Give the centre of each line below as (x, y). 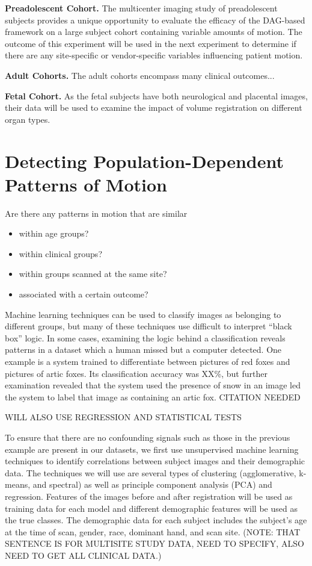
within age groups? (54, 233)
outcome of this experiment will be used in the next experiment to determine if (151, 43)
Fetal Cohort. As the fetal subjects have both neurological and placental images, (156, 95)
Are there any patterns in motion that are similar (96, 213)
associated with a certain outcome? (84, 294)
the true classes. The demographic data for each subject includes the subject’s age (156, 520)
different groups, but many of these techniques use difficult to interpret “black (148, 326)
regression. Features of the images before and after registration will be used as (149, 496)
